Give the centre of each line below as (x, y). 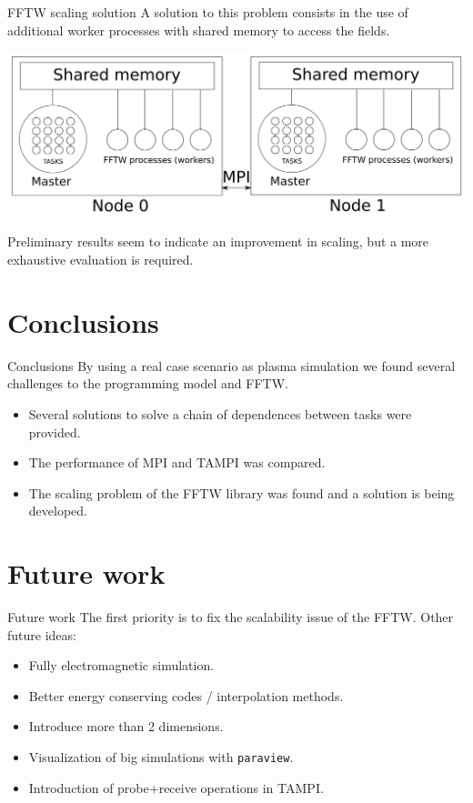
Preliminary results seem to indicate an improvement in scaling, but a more (218, 241)
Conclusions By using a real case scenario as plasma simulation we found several (231, 365)
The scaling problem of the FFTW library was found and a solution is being (242, 492)
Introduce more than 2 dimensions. (126, 726)
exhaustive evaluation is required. (101, 259)
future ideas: (42, 634)
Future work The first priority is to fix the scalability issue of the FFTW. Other (231, 617)
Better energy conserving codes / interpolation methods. (186, 695)
